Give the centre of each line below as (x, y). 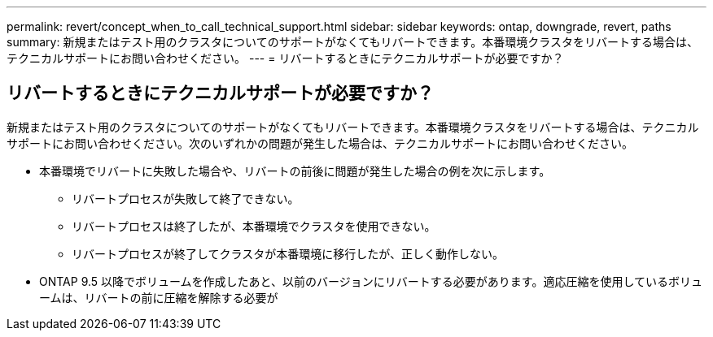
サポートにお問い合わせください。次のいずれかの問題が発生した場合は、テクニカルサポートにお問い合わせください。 (320, 143)
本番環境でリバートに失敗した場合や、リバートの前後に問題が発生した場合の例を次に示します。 (295, 171)
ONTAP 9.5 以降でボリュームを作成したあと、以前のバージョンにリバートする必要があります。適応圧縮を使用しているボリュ (371, 281)
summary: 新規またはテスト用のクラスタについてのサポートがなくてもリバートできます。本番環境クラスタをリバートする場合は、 (352, 42)
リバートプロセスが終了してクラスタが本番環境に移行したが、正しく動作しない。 (288, 253)
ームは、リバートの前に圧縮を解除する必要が (159, 297)
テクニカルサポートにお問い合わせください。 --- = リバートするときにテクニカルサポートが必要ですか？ (285, 58)
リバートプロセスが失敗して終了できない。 (186, 198)
